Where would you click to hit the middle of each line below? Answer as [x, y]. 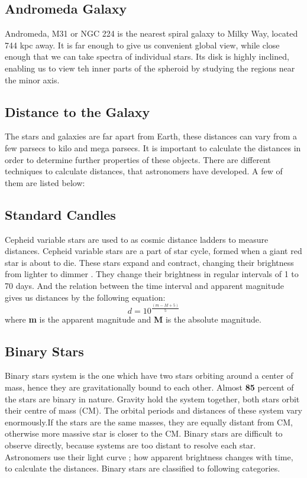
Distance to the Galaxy [77, 111]
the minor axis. [32, 79]
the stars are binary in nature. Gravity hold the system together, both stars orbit [152, 399]
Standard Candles [60, 214]
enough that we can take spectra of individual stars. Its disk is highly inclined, [147, 56]
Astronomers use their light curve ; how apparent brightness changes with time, [149, 456]
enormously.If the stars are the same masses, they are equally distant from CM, [149, 422]
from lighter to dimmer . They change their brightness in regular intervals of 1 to [152, 274]
